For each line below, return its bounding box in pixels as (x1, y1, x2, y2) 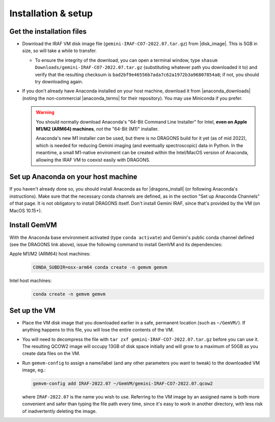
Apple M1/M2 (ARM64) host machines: (9, 251, 91, 257)
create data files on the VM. (22, 350, 80, 357)
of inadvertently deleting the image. (22, 408, 97, 414)
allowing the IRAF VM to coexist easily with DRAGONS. (36, 156, 151, 163)
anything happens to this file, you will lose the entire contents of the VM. (22, 327, 174, 333)
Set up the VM (9, 306, 56, 315)
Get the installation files (9, 27, 87, 36)
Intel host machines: (9, 277, 52, 284)
